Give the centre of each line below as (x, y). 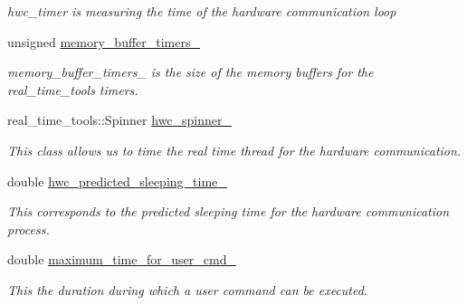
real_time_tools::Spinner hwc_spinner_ (120, 120)
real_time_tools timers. (73, 89)
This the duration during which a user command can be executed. (188, 289)
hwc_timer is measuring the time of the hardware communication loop (202, 11)
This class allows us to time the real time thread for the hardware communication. (234, 150)
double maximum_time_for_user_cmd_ (122, 259)
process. (29, 229)
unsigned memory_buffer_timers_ (104, 41)
